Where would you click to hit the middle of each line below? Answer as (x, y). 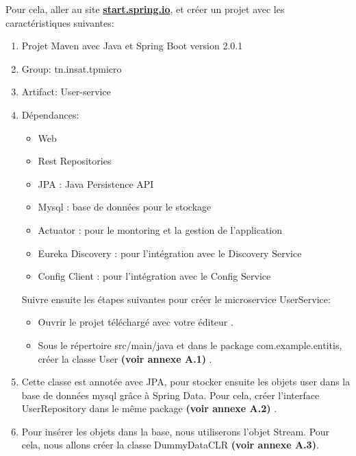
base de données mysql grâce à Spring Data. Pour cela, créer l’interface (170, 395)
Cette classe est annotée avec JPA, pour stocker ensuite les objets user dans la (186, 382)
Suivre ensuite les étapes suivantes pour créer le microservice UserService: (176, 299)
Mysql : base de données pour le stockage (125, 207)
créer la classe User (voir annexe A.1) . (125, 358)
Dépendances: (50, 114)
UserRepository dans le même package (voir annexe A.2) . (149, 408)
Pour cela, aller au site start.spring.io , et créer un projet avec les (145, 9)
